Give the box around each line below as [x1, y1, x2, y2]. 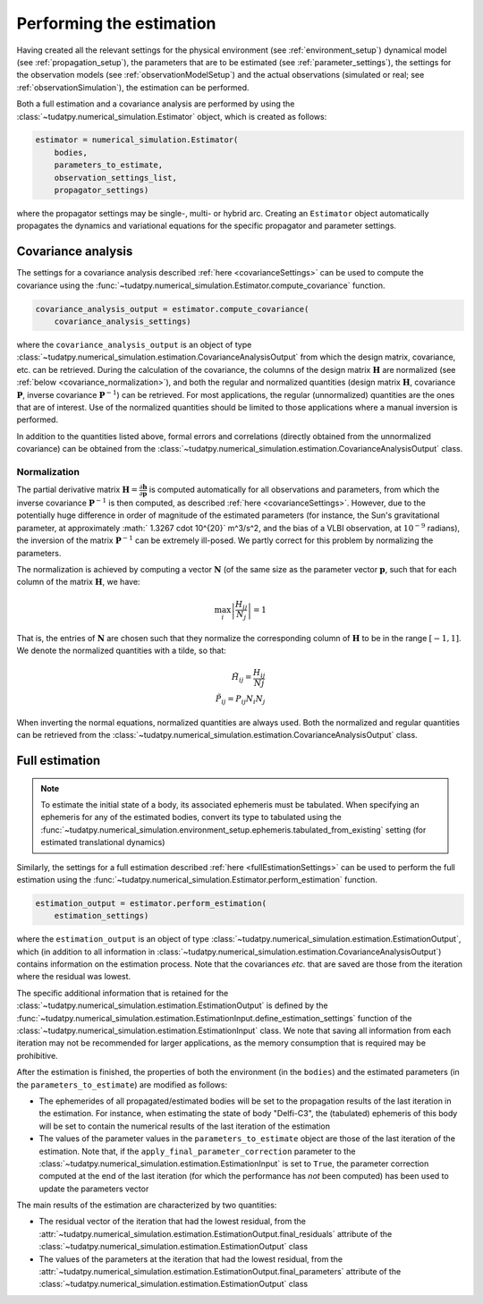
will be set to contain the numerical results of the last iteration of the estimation [38, 1121, 331, 1131]
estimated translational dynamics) [40, 837, 165, 848]
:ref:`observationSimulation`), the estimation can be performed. [16, 81, 250, 93]
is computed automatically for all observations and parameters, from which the [148, 484, 440, 495]
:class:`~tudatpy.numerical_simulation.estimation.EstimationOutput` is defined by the [16, 1000, 328, 1011]
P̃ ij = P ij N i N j [215, 694, 266, 706]
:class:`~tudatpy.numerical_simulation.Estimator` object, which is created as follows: [16, 111, 327, 122]
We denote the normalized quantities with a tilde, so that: [16, 645, 227, 656]
